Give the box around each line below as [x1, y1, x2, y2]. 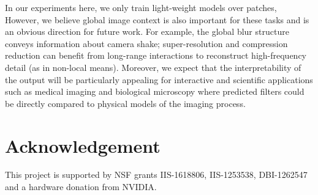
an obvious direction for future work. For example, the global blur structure [5, 25, 289, 38]
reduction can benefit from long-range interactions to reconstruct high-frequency [5, 49, 307, 62]
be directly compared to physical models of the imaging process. [5, 97, 246, 109]
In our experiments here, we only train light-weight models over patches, [5, 1, 277, 13]
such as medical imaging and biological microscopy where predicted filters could [5, 85, 305, 98]
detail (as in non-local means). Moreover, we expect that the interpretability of [5, 61, 301, 73]
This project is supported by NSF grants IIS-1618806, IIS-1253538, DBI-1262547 [5, 168, 308, 181]
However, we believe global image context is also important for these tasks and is [5, 13, 309, 26]
